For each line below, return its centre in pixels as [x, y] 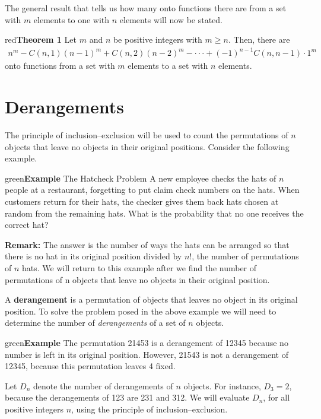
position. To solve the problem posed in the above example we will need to [141, 311]
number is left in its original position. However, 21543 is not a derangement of [147, 354]
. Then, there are [259, 39]
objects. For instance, [222, 385]
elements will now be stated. [171, 19]
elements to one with [71, 19]
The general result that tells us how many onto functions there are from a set [146, 8]
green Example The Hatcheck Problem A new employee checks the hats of [141, 178]
